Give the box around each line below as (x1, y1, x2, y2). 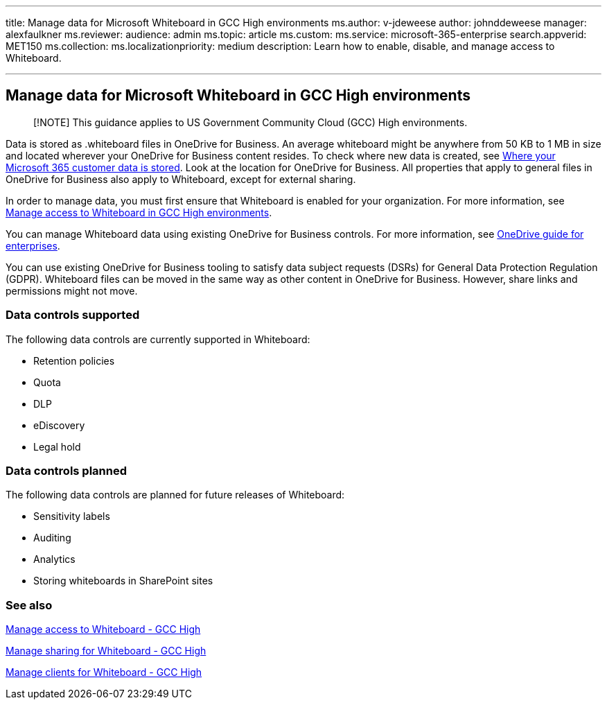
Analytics (33, 553, 76, 566)
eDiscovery (33, 419, 85, 431)
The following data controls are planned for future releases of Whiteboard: (6, 489, 345, 501)
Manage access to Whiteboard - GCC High (6, 623, 201, 636)
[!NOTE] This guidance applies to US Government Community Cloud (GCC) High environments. (33, 116, 468, 128)
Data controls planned (6, 463, 127, 478)
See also (6, 598, 53, 612)
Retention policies (33, 354, 115, 367)
